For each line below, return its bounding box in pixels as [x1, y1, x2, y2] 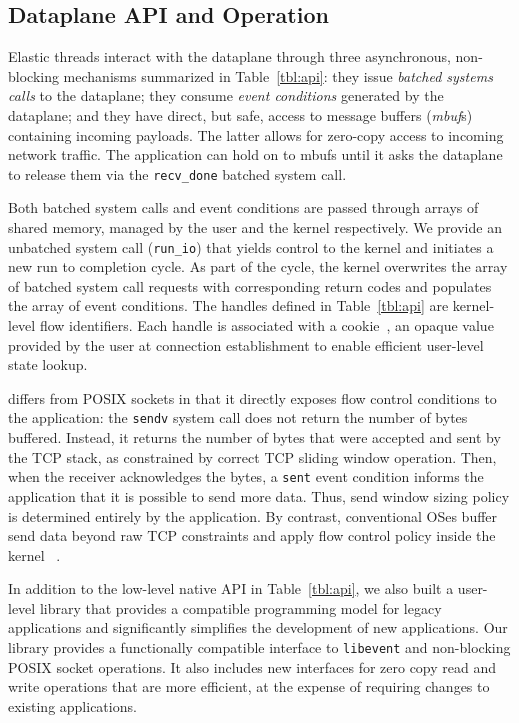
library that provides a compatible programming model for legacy [39, 597, 442, 618]
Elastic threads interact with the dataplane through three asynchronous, [8, 46, 451, 67]
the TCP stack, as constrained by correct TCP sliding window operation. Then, [8, 446, 497, 467]
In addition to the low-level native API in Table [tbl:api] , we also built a [8, 578, 454, 599]
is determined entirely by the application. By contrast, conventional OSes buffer [8, 505, 498, 526]
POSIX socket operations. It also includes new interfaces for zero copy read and [8, 656, 497, 677]
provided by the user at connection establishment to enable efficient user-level [8, 334, 484, 355]
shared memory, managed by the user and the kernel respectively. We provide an [8, 217, 502, 238]
